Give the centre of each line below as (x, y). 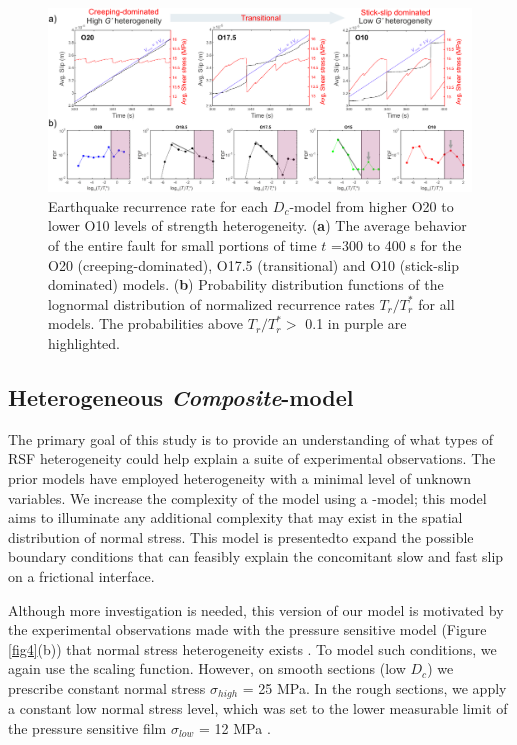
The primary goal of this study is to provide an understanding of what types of (251, 438)
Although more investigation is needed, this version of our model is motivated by (256, 609)
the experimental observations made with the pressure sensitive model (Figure (247, 629)
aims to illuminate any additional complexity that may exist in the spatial (235, 517)
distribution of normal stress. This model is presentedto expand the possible (241, 536)
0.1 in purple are (356, 323)
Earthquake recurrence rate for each (158, 205)
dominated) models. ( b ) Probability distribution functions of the (246, 284)
